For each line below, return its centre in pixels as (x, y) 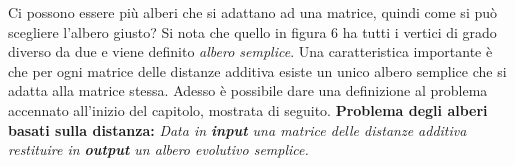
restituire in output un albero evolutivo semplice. (158, 149)
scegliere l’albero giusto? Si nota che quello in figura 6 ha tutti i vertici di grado (252, 31)
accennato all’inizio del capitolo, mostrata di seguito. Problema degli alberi (248, 109)
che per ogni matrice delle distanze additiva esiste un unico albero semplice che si (257, 70)
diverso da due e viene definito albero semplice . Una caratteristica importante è (250, 51)
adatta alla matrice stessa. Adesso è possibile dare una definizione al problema (248, 90)
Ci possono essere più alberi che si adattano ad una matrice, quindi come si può (253, 12)
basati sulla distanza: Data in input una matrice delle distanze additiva (237, 129)
